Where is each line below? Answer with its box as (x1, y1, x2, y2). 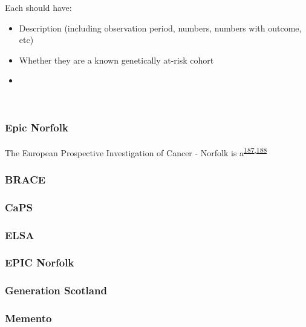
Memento (5, 311, 52, 326)
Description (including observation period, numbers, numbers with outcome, (19, 21, 302, 34)
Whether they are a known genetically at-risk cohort (19, 53, 214, 66)
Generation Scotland (5, 283, 107, 298)
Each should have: (5, 1, 72, 13)
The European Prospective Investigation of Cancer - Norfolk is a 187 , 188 (5, 144, 267, 159)
